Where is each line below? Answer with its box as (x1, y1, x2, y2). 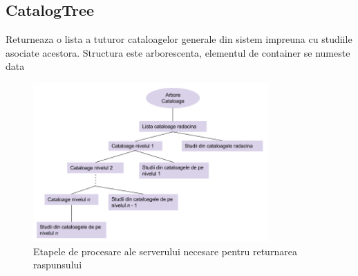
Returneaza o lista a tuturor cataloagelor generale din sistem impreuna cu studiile (6, 32, 352, 46)
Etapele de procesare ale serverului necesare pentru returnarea (33, 243, 297, 258)
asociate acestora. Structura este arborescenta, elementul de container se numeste (6, 45, 350, 59)
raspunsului (33, 257, 82, 272)
